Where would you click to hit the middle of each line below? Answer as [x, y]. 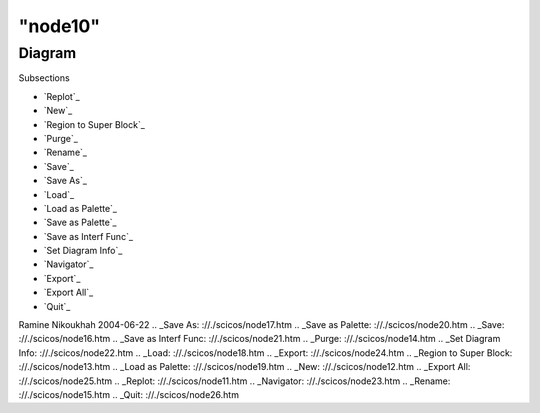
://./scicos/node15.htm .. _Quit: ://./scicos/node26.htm [129, 394]
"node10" [59, 26]
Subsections [44, 78]
